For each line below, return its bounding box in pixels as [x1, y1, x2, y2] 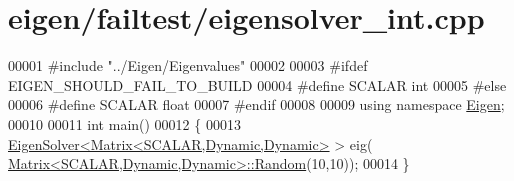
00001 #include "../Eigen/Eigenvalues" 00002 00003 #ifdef [8, 55, 368, 76]
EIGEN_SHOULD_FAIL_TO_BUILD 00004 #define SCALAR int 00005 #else [8, 74, 507, 95]
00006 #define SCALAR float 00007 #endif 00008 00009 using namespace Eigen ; [8, 94, 505, 115]
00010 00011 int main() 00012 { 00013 [8, 113, 241, 134]
